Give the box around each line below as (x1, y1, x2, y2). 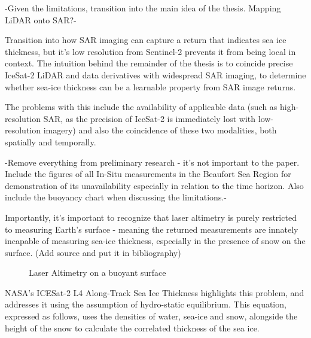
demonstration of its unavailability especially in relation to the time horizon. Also (5, 179, 304, 191)
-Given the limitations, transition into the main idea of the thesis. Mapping (5, 2, 281, 14)
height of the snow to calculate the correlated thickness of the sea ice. (5, 321, 260, 334)
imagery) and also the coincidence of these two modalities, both (43, 124, 277, 136)
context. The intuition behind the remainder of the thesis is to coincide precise (5, 57, 293, 69)
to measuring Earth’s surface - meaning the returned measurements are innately (5, 223, 298, 235)
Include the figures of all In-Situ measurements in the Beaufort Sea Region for (5, 168, 291, 180)
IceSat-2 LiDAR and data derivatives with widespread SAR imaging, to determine (5, 68, 306, 81)
